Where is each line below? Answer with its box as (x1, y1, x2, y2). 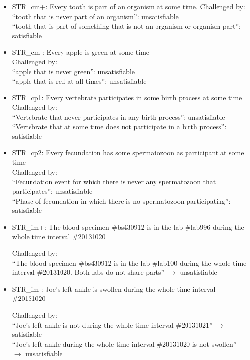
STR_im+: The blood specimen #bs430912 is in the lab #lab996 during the (12, 221, 244, 232)
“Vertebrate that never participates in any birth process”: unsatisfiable (12, 111, 225, 121)
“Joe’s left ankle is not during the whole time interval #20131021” (12, 319, 213, 330)
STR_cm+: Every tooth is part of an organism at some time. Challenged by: (12, 1, 245, 11)
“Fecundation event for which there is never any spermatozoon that (12, 176, 216, 186)
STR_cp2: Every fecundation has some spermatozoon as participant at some (12, 147, 244, 157)
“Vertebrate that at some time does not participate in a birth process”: (12, 121, 227, 131)
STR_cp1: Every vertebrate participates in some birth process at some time (12, 92, 242, 102)
